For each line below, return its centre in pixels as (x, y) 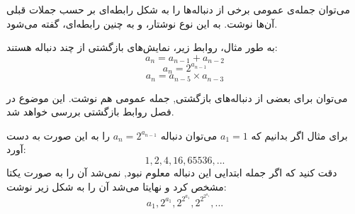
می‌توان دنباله (189, 135)
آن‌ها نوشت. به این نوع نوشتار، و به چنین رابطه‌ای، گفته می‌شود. (142, 23)
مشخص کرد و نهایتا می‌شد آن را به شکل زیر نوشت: (117, 186)
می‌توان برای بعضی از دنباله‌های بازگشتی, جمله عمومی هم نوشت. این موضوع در (177, 97)
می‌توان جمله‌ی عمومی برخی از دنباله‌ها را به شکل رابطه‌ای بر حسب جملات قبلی (178, 9)
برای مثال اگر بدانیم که (299, 135)
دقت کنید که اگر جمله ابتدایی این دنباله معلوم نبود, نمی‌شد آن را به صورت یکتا (172, 173)
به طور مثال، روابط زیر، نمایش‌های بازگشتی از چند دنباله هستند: (142, 47)
